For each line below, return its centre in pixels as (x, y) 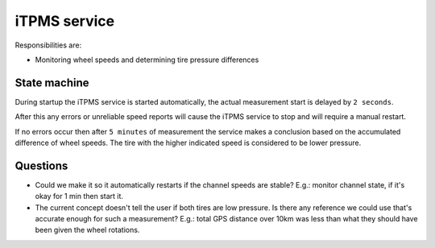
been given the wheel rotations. (87, 230)
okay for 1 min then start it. (79, 196)
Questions (41, 165)
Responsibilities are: (48, 45)
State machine (52, 83)
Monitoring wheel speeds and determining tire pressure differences (147, 60)
